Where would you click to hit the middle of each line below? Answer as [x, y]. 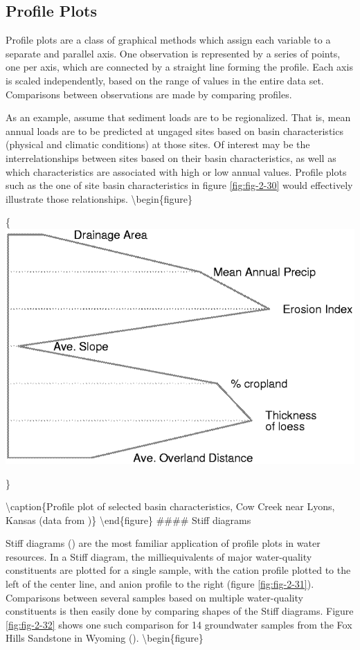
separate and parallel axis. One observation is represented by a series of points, [173, 53]
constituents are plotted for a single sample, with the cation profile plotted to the [178, 570]
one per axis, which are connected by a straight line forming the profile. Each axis [179, 67]
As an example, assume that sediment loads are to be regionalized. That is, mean [178, 117]
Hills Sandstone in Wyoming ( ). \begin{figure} [105, 638]
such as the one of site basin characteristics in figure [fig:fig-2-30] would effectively [179, 185]
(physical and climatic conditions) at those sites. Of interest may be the [158, 144]
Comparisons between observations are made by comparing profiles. [149, 94]
